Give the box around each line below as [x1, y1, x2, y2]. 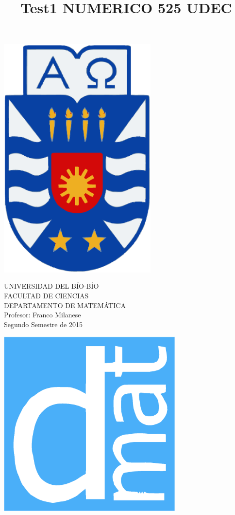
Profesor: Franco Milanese [4, 310, 81, 320]
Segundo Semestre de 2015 [4, 319, 83, 329]
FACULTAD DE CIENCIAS [4, 291, 89, 301]
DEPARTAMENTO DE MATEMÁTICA [4, 300, 126, 310]
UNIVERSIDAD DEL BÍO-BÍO [4, 281, 99, 291]
